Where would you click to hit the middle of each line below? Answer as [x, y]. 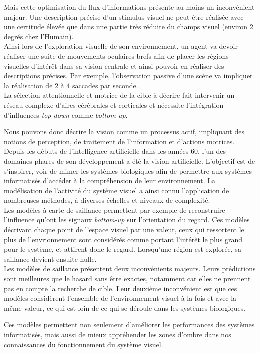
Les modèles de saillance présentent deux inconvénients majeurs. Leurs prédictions [130, 269]
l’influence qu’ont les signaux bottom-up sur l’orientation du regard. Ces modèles [127, 220]
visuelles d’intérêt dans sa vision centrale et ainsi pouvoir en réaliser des [114, 65]
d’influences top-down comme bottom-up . [66, 114]
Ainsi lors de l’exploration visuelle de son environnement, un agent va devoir [121, 46]
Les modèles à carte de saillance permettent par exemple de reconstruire [115, 210]
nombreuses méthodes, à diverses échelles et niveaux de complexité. [107, 200]
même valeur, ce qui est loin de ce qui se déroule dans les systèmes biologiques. [125, 308]
